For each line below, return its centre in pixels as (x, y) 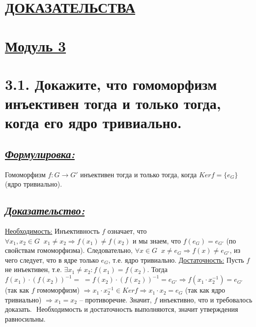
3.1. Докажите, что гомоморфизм (111, 84)
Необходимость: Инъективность (52, 231)
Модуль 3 (36, 45)
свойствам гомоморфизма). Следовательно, (69, 250)
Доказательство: (45, 210)
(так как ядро (205, 290)
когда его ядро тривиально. (93, 123)
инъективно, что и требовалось (206, 299)
